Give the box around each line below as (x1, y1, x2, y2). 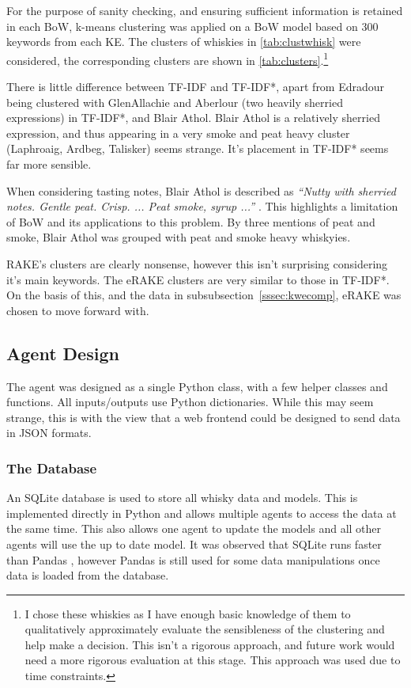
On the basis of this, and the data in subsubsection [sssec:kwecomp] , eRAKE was (6, 287, 402, 303)
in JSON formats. (6, 424, 92, 441)
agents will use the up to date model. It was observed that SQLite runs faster (6, 535, 382, 552)
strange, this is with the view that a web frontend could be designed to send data (6, 409, 401, 425)
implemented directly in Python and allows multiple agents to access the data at (6, 504, 397, 521)
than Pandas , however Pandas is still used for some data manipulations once (6, 551, 380, 568)
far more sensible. (6, 156, 92, 172)
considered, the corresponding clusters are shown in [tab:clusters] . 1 (6, 49, 329, 68)
